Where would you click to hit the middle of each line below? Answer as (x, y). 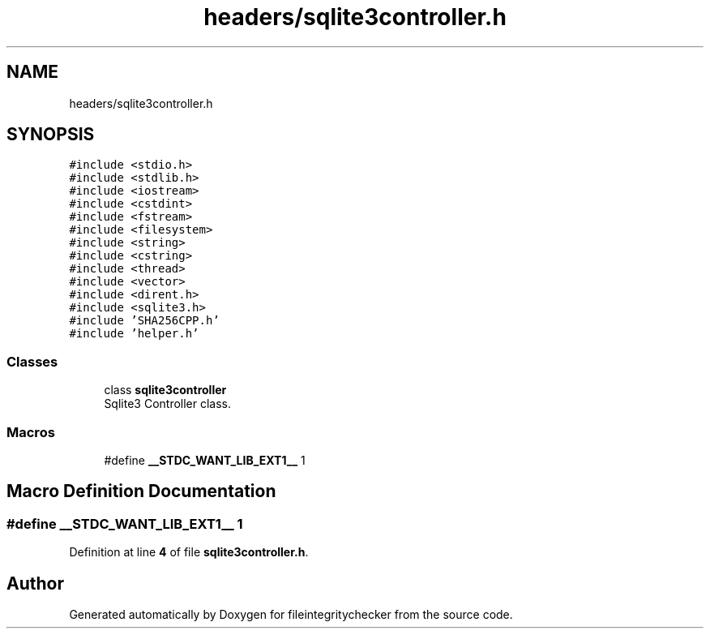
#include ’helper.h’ (134, 334)
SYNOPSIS (51, 135)
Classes (32, 361)
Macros (31, 432)
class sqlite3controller (165, 390)
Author (35, 583)
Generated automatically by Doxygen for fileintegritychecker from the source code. (291, 614)
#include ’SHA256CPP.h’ (144, 321)
